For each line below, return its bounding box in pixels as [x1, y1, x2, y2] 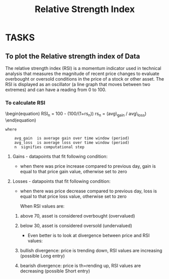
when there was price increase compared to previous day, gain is [20, 163, 156, 169]
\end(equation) [5, 117, 36, 123]
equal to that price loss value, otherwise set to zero [20, 193, 127, 199]
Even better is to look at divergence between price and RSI [27, 233, 150, 239]
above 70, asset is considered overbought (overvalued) [20, 213, 135, 219]
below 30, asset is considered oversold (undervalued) [20, 223, 133, 229]
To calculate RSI [5, 99, 45, 106]
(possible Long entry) [20, 253, 65, 259]
